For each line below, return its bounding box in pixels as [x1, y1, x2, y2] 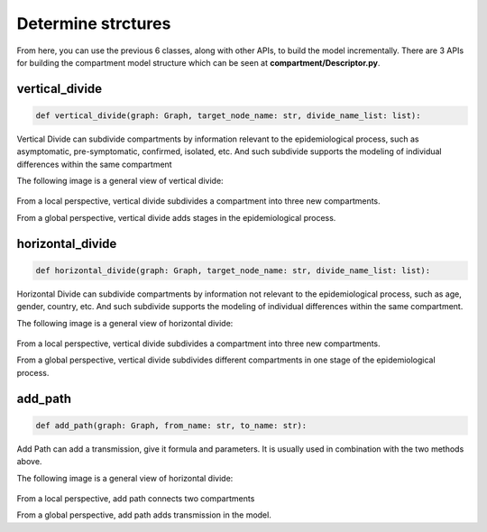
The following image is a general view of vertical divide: [16, 176, 225, 187]
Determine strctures [16, 14, 171, 33]
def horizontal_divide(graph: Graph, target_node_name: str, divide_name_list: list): [35, 265, 431, 275]
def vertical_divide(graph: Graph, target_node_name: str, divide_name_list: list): [35, 110, 421, 121]
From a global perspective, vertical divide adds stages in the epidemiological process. [16, 212, 336, 223]
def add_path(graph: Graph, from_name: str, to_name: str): [35, 420, 308, 430]
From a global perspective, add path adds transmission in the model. [16, 509, 272, 520]
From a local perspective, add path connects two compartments [16, 492, 255, 504]
